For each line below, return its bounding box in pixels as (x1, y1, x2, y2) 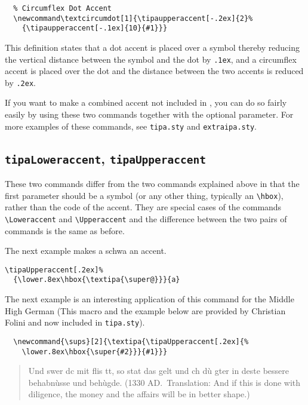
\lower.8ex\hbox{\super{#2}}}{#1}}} (21, 347, 168, 356)
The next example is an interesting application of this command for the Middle (5, 293, 294, 305)
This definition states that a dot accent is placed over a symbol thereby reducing (5, 41, 300, 53)
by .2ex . (5, 76, 36, 88)
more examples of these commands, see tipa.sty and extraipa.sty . (5, 119, 257, 132)
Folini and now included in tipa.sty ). (5, 316, 145, 329)
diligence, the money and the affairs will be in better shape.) (28, 388, 250, 400)
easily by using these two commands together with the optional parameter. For (5, 108, 294, 121)
